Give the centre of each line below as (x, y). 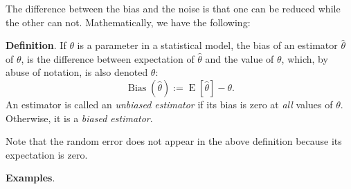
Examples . (30, 178)
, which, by (305, 58)
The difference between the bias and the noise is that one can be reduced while (173, 8)
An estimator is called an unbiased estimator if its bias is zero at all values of (169, 104)
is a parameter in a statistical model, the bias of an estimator (207, 45)
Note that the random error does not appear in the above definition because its (174, 141)
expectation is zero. (47, 154)
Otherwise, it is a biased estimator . (79, 118)
